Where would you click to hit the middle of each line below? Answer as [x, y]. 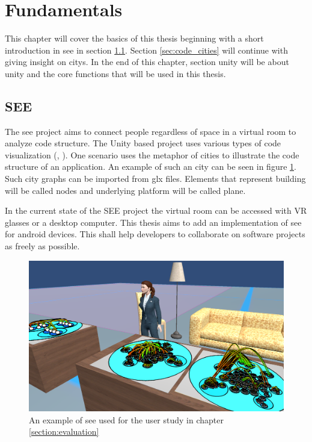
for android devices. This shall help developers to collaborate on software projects [155, 234]
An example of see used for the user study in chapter [126, 419]
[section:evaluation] [64, 431]
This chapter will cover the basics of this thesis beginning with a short [134, 38]
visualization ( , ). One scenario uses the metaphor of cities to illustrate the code [152, 154]
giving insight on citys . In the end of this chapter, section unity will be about [147, 62]
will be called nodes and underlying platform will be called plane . [125, 190]
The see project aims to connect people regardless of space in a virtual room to [151, 131]
